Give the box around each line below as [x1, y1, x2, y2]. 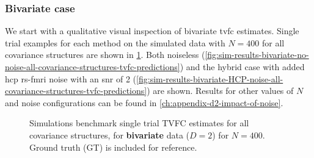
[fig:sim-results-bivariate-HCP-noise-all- [136, 72, 283, 85]
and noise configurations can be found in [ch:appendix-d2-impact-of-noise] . [5, 96, 283, 109]
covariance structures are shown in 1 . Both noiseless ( [5, 48, 205, 61]
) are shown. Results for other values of [147, 84, 294, 97]
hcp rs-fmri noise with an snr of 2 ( [5, 72, 137, 85]
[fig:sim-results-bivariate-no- [205, 48, 309, 61]
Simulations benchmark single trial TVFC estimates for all [29, 117, 249, 129]
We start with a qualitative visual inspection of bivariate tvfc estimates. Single [5, 24, 299, 37]
